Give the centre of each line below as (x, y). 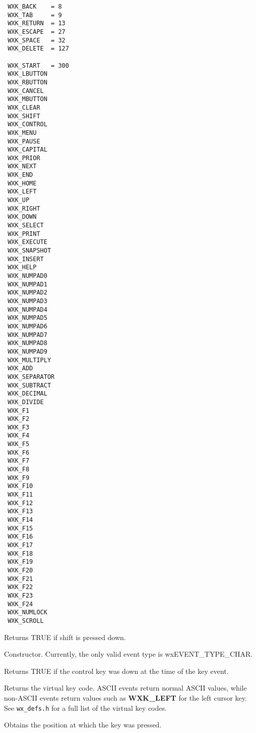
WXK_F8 (19, 470)
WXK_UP (19, 200)
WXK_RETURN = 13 (37, 23)
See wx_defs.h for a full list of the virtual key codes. (85, 707)
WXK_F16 (20, 537)
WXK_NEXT (22, 166)
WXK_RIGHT (24, 208)
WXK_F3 (19, 427)
